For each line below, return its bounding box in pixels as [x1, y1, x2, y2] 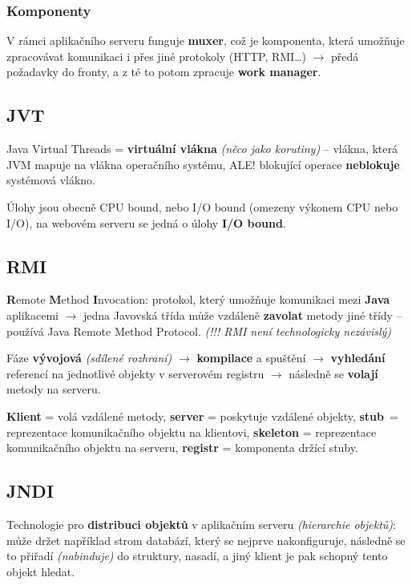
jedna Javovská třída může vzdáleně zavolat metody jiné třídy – [83, 306, 402, 323]
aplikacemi [6, 306, 59, 323]
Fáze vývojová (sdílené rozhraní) [6, 349, 172, 366]
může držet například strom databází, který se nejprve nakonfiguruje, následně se [6, 531, 406, 548]
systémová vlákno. [6, 171, 95, 188]
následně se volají [289, 365, 378, 381]
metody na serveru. [6, 381, 101, 397]
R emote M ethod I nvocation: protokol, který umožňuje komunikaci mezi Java [6, 291, 390, 308]
